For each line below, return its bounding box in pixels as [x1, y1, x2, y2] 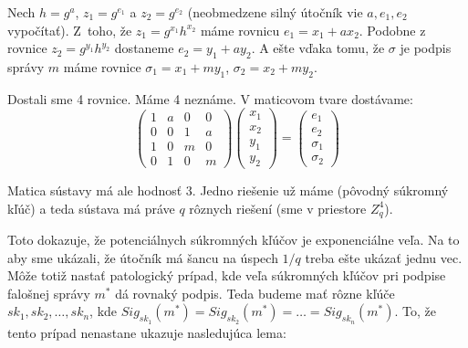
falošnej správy [7, 283, 90, 302]
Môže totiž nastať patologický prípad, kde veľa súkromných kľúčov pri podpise [7, 266, 446, 285]
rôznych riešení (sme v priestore [189, 198, 367, 217]
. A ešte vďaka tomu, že [251, 38, 385, 58]
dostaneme [114, 38, 174, 58]
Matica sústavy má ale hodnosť [7, 181, 182, 200]
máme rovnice [63, 57, 141, 76]
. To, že [394, 301, 436, 321]
